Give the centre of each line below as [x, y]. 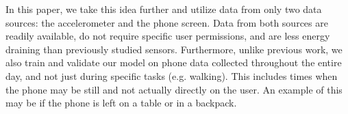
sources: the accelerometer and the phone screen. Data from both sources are [167, 22]
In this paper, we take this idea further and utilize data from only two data [164, 9]
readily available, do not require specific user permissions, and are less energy [168, 36]
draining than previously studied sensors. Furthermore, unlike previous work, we [174, 49]
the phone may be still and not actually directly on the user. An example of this [174, 89]
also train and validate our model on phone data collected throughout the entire [174, 62]
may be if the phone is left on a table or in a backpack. [121, 103]
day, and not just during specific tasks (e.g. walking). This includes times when [172, 75]
